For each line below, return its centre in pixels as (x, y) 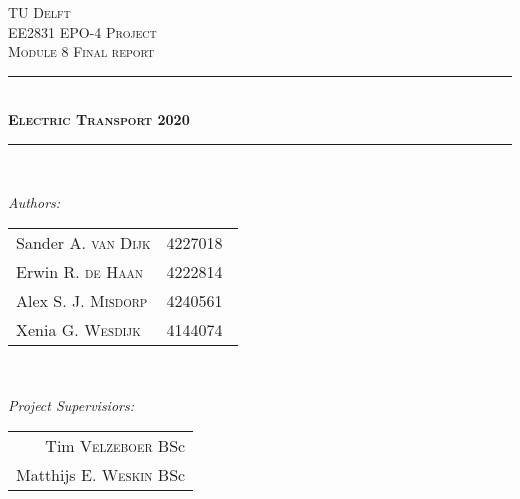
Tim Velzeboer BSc (115, 446)
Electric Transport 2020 (99, 119)
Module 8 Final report (81, 51)
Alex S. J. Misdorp (82, 301)
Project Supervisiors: (71, 404)
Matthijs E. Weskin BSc (101, 475)
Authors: (34, 201)
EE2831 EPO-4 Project (82, 31)
